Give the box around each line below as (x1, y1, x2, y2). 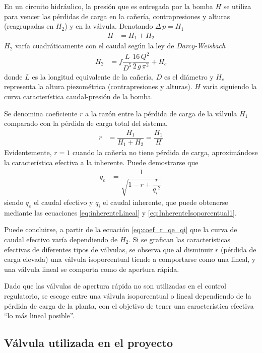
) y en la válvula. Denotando (64, 21, 153, 31)
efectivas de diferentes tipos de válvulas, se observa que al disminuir (4, 244, 213, 254)
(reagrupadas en (4, 21, 54, 31)
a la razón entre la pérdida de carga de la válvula (85, 108, 237, 118)
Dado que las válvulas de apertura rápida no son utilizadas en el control (4, 280, 226, 291)
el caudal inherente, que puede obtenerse (103, 196, 228, 207)
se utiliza (223, 1, 251, 11)
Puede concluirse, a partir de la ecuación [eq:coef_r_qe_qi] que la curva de (4, 224, 237, 235)
